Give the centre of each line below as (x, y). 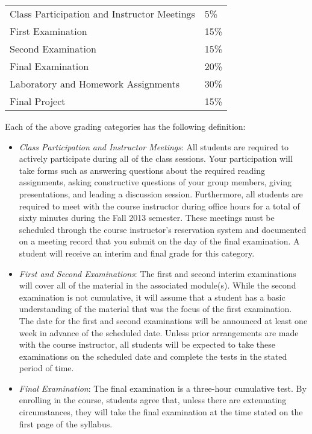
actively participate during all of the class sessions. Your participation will (156, 158)
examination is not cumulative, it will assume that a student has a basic (152, 297)
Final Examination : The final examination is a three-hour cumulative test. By (163, 388)
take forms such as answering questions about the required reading (142, 170)
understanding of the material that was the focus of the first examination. (155, 309)
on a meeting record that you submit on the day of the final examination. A (159, 241)
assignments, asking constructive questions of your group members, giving (155, 182)
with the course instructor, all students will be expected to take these (147, 344)
